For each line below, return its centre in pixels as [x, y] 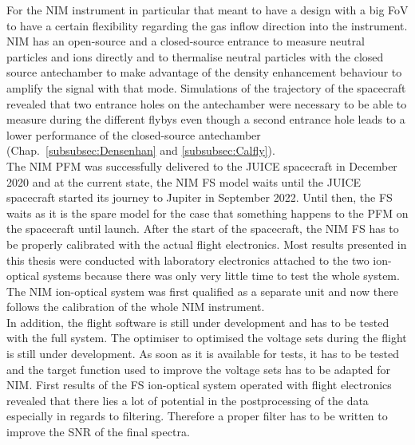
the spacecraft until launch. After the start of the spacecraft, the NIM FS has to [203, 228]
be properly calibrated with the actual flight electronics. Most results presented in [207, 244]
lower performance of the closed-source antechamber [134, 134]
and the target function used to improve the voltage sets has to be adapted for [199, 369]
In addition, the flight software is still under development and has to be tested [198, 322]
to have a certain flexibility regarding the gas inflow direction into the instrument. [207, 25]
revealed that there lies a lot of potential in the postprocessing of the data [188, 400]
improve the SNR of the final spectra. [98, 432]
